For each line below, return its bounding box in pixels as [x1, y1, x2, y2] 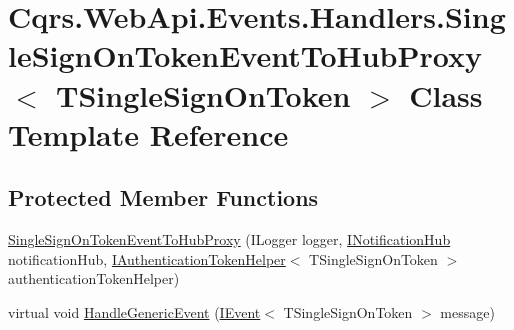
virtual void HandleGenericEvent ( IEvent [8, 301, 261, 322]
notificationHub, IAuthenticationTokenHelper [8, 248, 286, 269]
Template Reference [8, 113, 289, 154]
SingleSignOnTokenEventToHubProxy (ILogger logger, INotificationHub [8, 229, 451, 250]
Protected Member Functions [8, 182, 319, 213]
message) [440, 301, 495, 322]
